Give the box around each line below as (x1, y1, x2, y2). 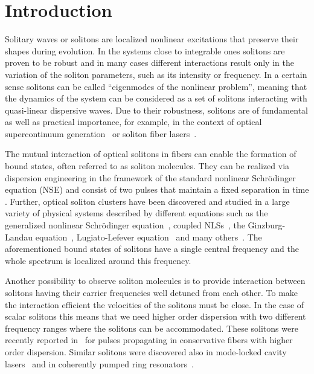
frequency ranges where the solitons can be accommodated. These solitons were (5, 321, 298, 334)
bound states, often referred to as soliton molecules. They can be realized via (5, 160, 290, 172)
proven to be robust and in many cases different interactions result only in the (5, 56, 294, 69)
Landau (5, 230, 33, 243)
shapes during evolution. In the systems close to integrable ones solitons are (5, 44, 285, 57)
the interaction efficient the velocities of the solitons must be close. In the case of (5, 298, 304, 311)
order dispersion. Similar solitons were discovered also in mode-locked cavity (5, 345, 287, 358)
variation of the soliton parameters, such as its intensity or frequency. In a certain (5, 68, 307, 80)
